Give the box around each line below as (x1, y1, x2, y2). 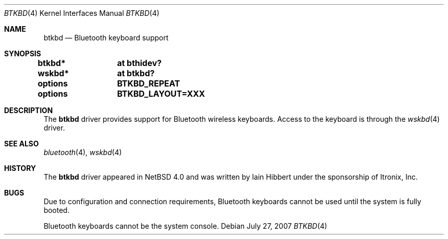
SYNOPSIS (4, 49, 41, 58)
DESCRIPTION (4, 106, 53, 115)
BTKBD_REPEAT (117, 78, 180, 89)
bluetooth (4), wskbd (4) (43, 148, 122, 157)
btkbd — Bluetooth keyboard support (43, 33, 169, 42)
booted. (43, 206, 70, 214)
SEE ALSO (4, 139, 39, 148)
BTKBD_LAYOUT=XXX (117, 89, 205, 99)
